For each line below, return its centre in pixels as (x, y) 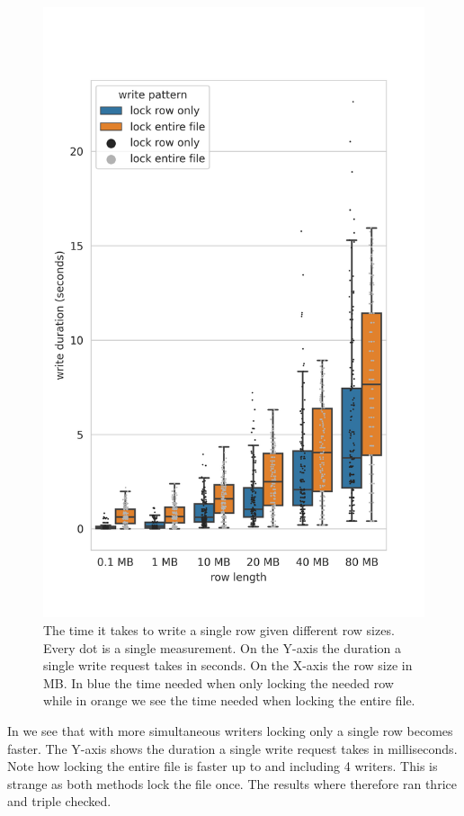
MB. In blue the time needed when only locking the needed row (219, 682)
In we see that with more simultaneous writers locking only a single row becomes (230, 730)
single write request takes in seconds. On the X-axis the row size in (228, 665)
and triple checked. (59, 801)
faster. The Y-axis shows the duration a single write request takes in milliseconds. (232, 748)
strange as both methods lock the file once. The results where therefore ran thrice (232, 783)
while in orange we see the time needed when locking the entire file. (229, 700)
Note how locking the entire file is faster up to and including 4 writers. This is (223, 766)
